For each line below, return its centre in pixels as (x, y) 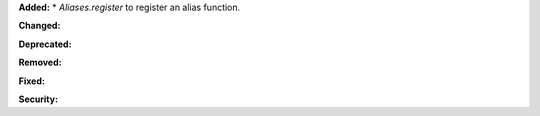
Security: (38, 99)
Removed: (40, 62)
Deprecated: (45, 44)
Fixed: (31, 81)
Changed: (39, 26)
